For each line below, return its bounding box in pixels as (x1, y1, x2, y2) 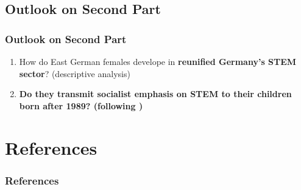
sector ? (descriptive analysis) (19, 67, 130, 80)
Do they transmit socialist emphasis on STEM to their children (19, 87, 292, 100)
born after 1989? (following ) (19, 99, 143, 112)
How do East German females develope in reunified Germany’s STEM (19, 55, 297, 67)
